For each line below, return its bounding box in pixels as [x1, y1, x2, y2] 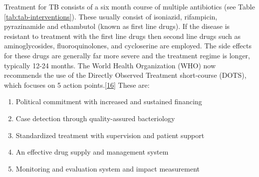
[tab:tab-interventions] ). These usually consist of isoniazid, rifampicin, [4, 11, 218, 21]
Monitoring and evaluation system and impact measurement [15, 163, 200, 174]
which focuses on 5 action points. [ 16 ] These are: [4, 79, 150, 90]
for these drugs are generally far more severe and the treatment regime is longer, [4, 50, 250, 60]
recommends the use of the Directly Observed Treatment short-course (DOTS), [4, 70, 247, 80]
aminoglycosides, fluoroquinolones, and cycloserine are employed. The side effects [4, 40, 252, 51]
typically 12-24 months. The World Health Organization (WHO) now [4, 60, 216, 70]
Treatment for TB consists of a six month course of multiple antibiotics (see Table [4, 1, 255, 11]
